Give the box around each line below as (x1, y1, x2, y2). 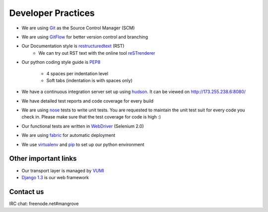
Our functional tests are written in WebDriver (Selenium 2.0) (21, 123, 144, 129)
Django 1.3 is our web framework (21, 174, 89, 180)
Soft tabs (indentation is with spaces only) (46, 77, 133, 83)
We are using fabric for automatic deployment (21, 132, 116, 138)
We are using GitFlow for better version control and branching (21, 34, 148, 40)
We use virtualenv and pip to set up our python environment (21, 141, 144, 147)
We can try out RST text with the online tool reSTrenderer (38, 50, 156, 56)
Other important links (9, 154, 77, 163)
